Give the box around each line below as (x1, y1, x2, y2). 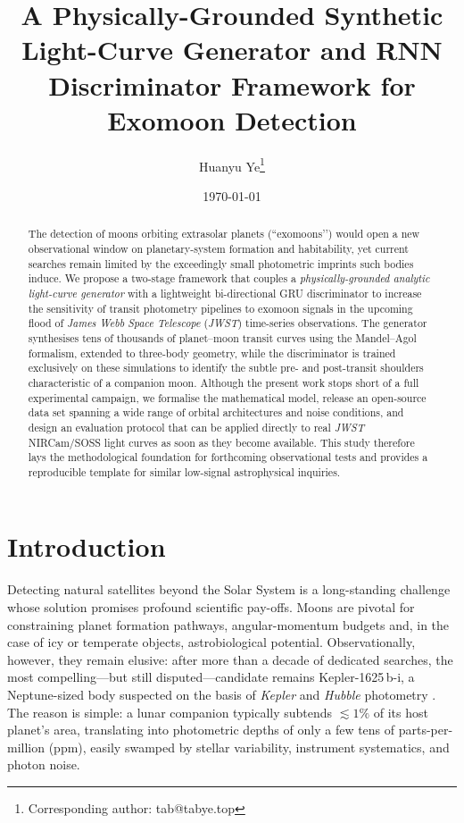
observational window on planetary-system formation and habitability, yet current (28, 240, 409, 256)
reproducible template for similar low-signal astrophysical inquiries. (28, 464, 341, 479)
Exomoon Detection (107, 101, 357, 138)
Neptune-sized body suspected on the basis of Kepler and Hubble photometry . (7, 684, 436, 703)
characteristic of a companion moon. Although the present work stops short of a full (28, 374, 419, 390)
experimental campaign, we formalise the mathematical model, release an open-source (28, 390, 427, 405)
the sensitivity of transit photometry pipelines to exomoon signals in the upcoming (28, 300, 413, 315)
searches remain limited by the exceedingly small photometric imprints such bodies (28, 256, 414, 271)
